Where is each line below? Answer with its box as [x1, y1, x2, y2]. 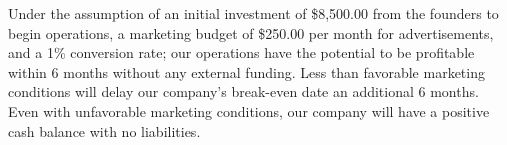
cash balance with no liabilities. [8, 120, 201, 141]
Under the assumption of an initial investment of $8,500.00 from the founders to [8, 3, 499, 23]
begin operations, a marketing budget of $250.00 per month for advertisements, [8, 22, 494, 43]
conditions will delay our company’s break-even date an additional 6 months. [8, 81, 479, 102]
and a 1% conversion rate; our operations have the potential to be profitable [8, 42, 475, 63]
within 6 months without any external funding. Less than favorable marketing [8, 61, 485, 82]
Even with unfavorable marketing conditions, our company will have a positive [8, 100, 490, 121]
